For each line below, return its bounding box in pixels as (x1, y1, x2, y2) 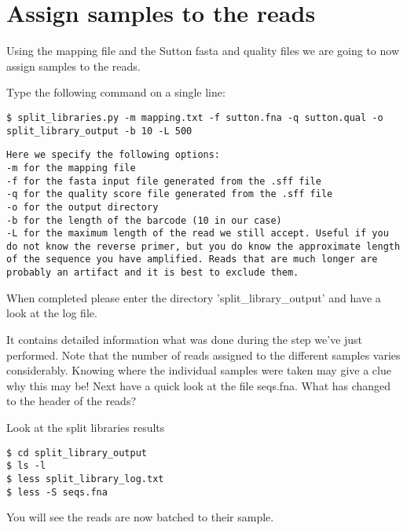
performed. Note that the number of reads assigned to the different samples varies (6, 346, 401, 363)
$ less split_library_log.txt (6, 473, 164, 484)
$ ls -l (6, 460, 46, 472)
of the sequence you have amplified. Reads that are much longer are (6, 254, 378, 265)
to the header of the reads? (6, 393, 137, 409)
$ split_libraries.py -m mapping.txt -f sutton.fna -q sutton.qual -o (6, 111, 383, 123)
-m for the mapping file (6, 162, 136, 174)
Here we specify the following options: (6, 149, 221, 161)
